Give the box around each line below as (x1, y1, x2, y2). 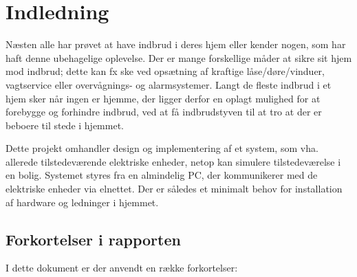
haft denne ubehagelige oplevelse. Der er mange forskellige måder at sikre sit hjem (6, 50, 352, 65)
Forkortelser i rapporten (6, 228, 181, 250)
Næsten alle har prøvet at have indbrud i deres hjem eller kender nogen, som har (6, 37, 346, 52)
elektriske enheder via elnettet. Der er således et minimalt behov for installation (6, 181, 343, 196)
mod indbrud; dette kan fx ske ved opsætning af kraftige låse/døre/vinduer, (6, 64, 325, 78)
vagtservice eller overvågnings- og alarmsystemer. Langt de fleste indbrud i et (6, 77, 332, 91)
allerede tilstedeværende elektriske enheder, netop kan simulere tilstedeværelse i (6, 154, 341, 168)
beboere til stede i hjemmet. (6, 118, 124, 132)
